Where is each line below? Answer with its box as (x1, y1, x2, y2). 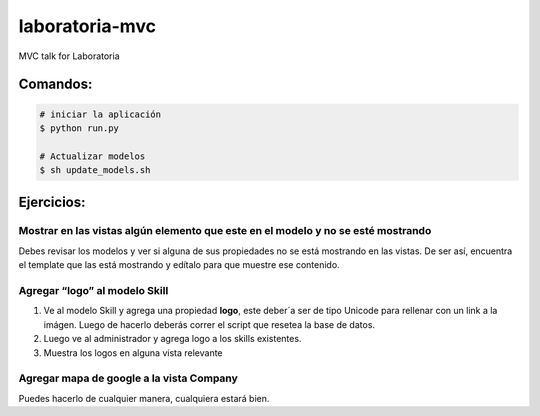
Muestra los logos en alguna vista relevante (43, 346, 224, 359)
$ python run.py (39, 122, 120, 134)
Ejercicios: (18, 193, 86, 210)
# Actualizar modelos (39, 150, 146, 162)
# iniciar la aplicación (39, 108, 162, 120)
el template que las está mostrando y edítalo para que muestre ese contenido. (18, 259, 340, 271)
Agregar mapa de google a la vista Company (18, 371, 239, 385)
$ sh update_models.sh (39, 165, 151, 176)
